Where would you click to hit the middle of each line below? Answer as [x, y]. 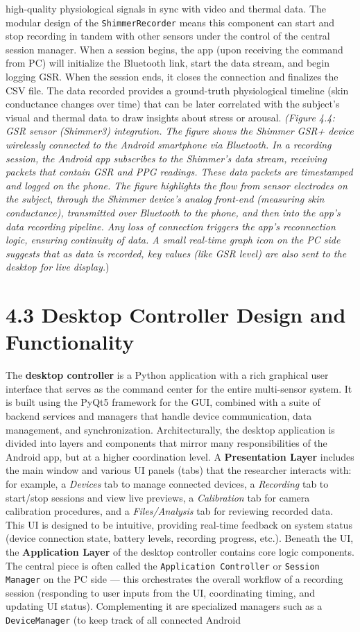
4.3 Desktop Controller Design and [176, 315]
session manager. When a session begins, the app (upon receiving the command [174, 49]
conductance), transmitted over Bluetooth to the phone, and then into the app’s [173, 212]
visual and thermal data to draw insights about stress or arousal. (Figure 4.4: [170, 117]
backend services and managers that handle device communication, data [159, 416]
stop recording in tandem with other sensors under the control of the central [168, 36]
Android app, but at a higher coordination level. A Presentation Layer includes [180, 456]
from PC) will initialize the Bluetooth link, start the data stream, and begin [168, 63]
